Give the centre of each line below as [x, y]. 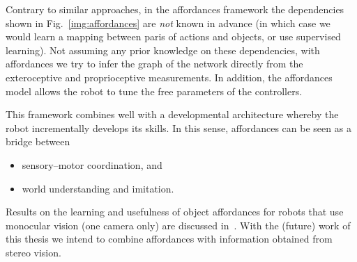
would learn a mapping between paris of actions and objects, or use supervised [173, 36]
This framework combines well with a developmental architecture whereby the [172, 114]
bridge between [38, 141]
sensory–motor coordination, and [92, 164]
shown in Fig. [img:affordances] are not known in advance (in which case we [168, 23]
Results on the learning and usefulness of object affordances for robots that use [175, 212]
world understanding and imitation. [98, 188]
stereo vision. [33, 252]
